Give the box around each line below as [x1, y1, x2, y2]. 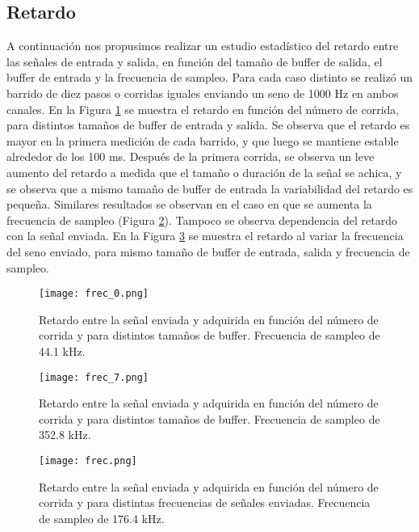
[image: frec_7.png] [39, 371, 149, 383]
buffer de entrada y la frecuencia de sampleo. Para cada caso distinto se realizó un [6, 69, 413, 86]
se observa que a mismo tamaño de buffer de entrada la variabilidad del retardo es [6, 179, 413, 196]
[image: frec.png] [39, 454, 137, 467]
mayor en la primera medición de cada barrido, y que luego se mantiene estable [6, 132, 399, 149]
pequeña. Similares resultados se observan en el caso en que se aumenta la [6, 196, 372, 213]
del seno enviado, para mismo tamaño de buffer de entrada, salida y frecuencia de [6, 243, 410, 260]
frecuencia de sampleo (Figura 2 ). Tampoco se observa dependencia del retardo [6, 211, 398, 228]
